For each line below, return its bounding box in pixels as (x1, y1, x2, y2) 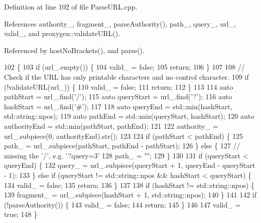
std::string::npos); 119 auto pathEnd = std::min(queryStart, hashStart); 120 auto (4, 111, 254, 121)
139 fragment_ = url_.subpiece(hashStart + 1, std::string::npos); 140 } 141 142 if (4, 189, 257, 200)
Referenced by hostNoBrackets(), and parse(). (4, 45, 145, 55)
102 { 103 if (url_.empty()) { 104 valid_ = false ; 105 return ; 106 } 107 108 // (4, 62, 245, 72)
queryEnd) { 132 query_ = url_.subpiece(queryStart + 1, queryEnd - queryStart (4, 160, 255, 170)
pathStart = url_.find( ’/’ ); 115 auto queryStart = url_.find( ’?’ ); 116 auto (4, 91, 232, 102)
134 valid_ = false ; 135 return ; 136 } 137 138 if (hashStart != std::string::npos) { (4, 179, 254, 190)
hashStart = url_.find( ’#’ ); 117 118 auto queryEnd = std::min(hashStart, (4, 101, 232, 111)
